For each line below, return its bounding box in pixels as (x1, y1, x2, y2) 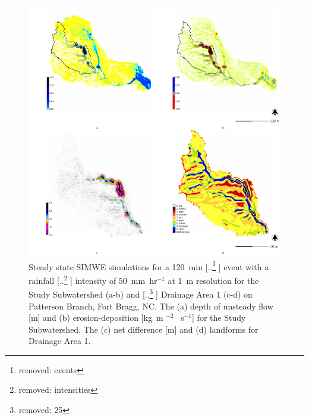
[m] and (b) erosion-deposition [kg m (29, 311, 163, 324)
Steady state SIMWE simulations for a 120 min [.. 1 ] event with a (29, 258, 269, 273)
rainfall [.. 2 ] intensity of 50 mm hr (29, 273, 157, 286)
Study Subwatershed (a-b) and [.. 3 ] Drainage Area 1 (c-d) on (29, 286, 253, 300)
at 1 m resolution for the (168, 274, 259, 286)
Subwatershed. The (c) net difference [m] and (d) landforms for (29, 323, 258, 335)
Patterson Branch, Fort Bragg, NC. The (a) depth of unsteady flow (29, 299, 273, 312)
